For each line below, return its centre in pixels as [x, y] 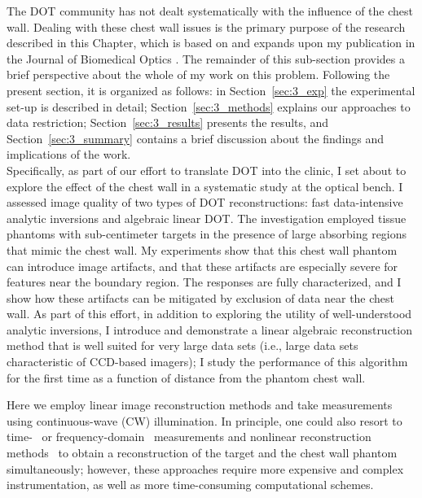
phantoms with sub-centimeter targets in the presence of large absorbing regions [207, 234]
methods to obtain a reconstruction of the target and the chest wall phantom [202, 453]
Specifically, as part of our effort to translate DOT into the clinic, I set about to [207, 170]
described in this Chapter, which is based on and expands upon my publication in [211, 43]
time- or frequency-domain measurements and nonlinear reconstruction [189, 437]
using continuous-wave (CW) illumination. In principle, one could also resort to [204, 420]
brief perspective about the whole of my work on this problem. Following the [198, 74]
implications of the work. [69, 154]
